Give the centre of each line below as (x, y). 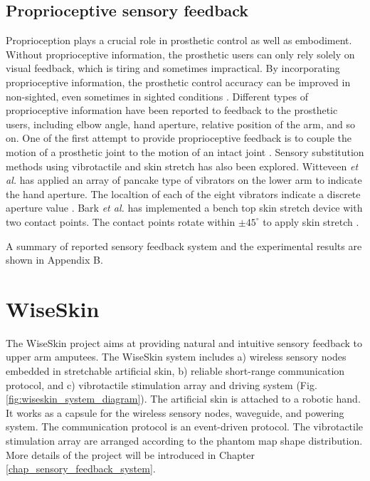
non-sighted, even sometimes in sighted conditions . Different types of (157, 96)
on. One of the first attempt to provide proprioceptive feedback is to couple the (179, 138)
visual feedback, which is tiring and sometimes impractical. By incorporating (173, 68)
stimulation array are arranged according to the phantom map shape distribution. (184, 440)
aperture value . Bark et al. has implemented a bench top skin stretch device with (184, 208)
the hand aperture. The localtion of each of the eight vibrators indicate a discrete (183, 193)
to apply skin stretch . (311, 221)
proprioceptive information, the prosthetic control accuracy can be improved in (178, 82)
